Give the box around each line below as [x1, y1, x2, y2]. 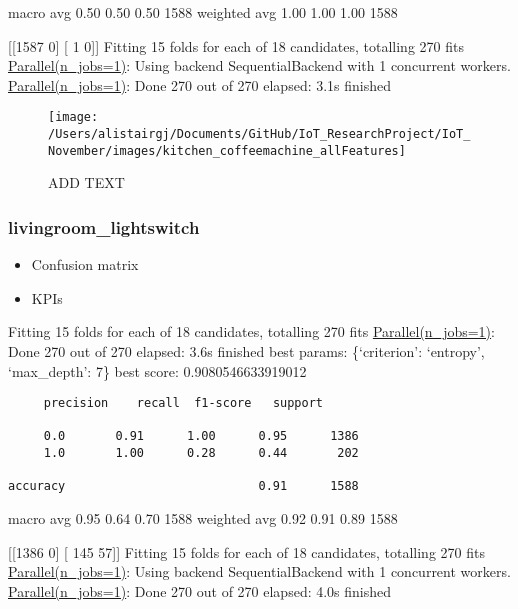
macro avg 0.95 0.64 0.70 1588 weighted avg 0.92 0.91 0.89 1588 [8, 508, 398, 529]
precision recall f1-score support [43, 396, 323, 411]
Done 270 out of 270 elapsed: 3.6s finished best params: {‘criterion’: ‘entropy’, [8, 340, 485, 361]
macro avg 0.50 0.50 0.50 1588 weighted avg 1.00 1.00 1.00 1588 [8, 2, 398, 22]
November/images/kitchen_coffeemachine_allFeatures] [48, 143, 406, 158]
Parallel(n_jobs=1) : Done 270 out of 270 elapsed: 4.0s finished [8, 580, 392, 601]
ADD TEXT [48, 172, 125, 193]
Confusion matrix [31, 254, 139, 275]
